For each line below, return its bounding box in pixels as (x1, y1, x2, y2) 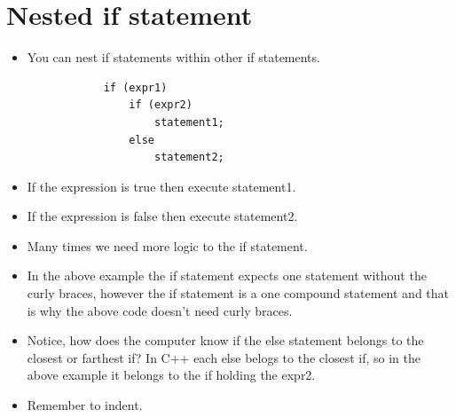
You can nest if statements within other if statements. (27, 48, 320, 67)
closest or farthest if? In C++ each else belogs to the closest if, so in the (27, 348, 421, 366)
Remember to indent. (27, 396, 143, 414)
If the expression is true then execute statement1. (27, 177, 296, 195)
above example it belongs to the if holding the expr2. (27, 366, 316, 384)
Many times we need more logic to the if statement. (27, 236, 308, 255)
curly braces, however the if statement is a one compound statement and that (27, 284, 450, 303)
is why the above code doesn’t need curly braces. (27, 301, 293, 319)
